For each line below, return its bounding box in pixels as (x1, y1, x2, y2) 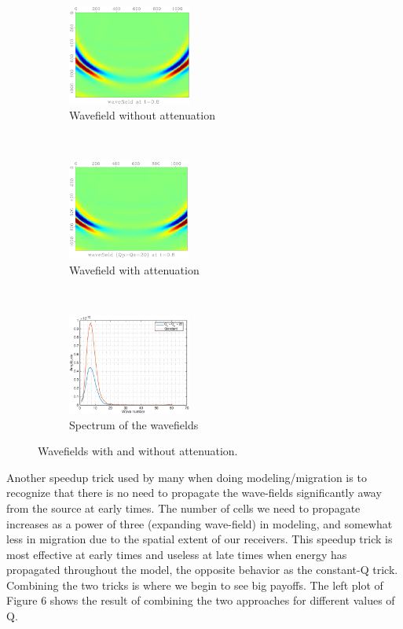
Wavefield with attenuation (69, 261, 200, 278)
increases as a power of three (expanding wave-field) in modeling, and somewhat (6, 515, 393, 532)
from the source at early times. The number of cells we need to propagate (6, 499, 361, 516)
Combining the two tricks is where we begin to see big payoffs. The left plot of (6, 576, 383, 593)
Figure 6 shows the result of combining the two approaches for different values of (6, 592, 395, 609)
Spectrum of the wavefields (69, 416, 199, 432)
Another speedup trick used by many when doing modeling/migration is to (6, 469, 367, 485)
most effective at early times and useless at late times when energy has (6, 546, 347, 562)
